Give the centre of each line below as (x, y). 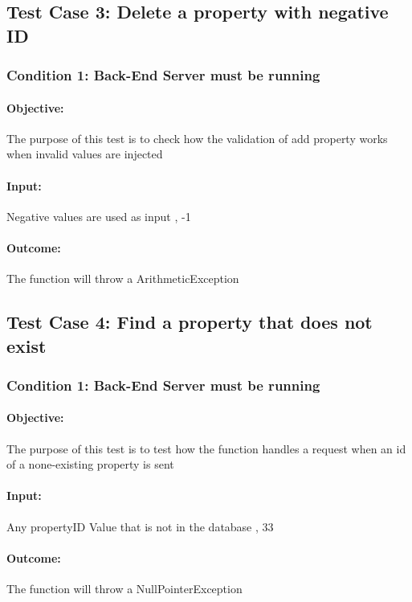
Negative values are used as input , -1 (99, 216)
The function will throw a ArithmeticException (123, 278)
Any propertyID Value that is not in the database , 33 (140, 526)
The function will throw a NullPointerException (124, 588)
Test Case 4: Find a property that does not (190, 322)
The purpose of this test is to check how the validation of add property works (197, 138)
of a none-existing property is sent (90, 464)
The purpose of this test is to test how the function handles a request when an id (206, 448)
